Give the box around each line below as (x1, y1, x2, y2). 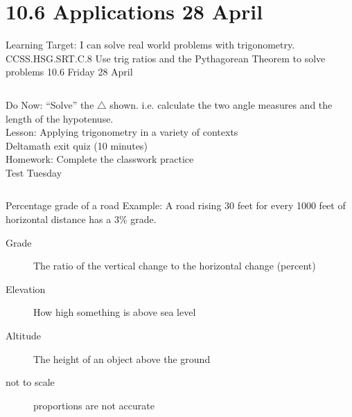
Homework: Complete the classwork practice (6, 152, 194, 166)
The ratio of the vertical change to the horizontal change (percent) (33, 258, 316, 273)
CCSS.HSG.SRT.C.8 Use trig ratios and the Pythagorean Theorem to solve (6, 51, 326, 65)
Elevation (6, 281, 46, 296)
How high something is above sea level (33, 305, 196, 319)
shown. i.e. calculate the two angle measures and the (109, 97, 333, 112)
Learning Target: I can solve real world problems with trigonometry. (6, 37, 295, 52)
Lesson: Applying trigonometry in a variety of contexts (6, 125, 238, 139)
